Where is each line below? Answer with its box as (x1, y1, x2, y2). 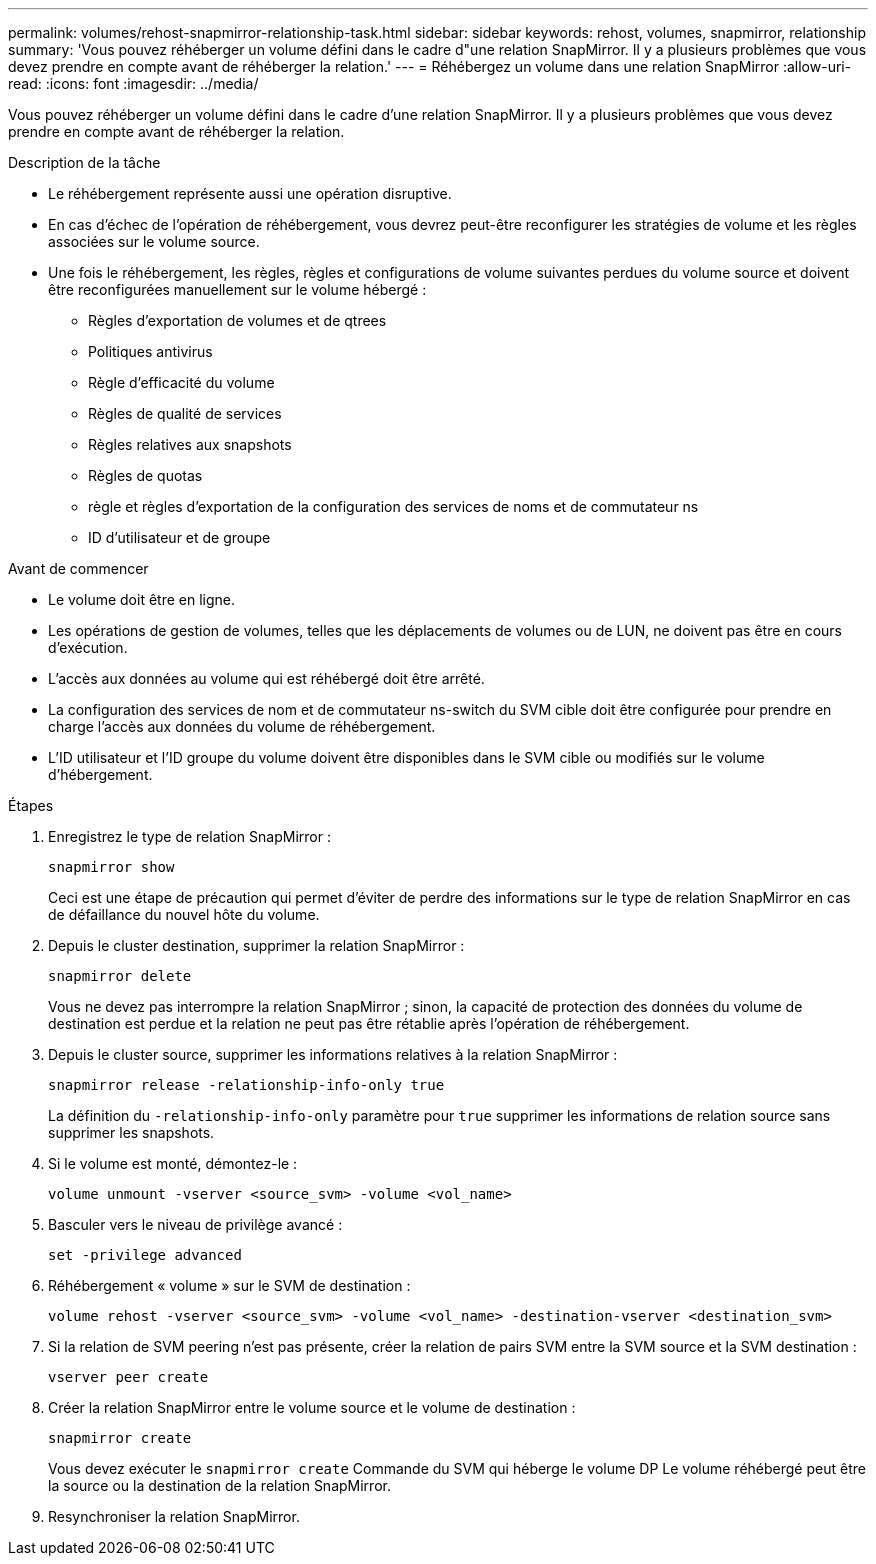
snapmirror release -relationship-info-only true (48, 1077, 445, 1093)
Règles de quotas (88, 467, 203, 484)
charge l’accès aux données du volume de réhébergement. (48, 718, 436, 735)
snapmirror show (48, 859, 175, 875)
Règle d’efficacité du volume (88, 374, 275, 391)
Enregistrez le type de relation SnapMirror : (48, 828, 331, 845)
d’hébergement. (48, 766, 153, 783)
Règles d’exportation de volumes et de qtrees (88, 312, 387, 329)
